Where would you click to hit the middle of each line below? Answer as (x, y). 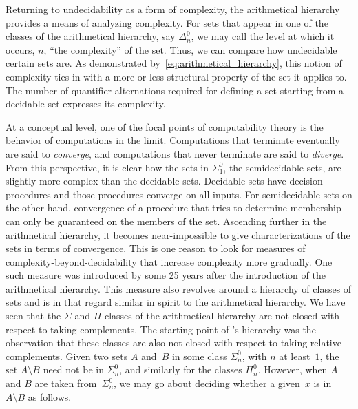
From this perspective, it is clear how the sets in (107, 167)
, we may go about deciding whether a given (207, 383)
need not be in (73, 369)
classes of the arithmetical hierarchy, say (91, 36)
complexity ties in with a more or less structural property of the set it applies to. (176, 76)
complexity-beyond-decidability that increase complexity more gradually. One (169, 261)
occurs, (20, 49)
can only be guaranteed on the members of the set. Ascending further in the (166, 221)
